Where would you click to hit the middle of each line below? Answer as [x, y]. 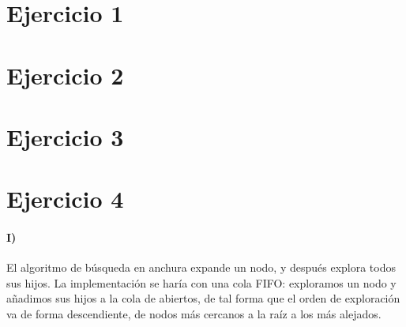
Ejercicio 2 [65, 75]
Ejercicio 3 [65, 136]
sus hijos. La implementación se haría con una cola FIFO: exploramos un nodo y [201, 282]
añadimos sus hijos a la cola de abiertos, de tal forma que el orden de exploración [203, 298]
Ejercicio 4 [65, 199]
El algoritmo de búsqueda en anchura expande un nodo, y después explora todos [201, 267]
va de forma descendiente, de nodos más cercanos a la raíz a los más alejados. [194, 314]
